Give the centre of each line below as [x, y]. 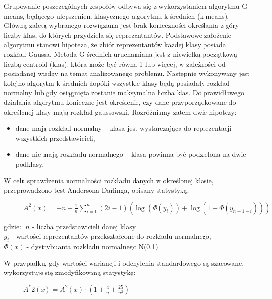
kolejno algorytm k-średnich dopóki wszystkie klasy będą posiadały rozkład [117, 83]
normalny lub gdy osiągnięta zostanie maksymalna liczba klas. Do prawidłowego [124, 92]
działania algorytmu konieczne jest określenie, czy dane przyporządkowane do [120, 102]
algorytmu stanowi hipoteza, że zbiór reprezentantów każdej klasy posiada [115, 44]
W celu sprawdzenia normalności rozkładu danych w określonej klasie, [109, 180]
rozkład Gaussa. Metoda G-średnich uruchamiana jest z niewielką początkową [121, 54]
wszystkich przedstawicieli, [55, 137]
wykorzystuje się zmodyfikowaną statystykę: [70, 272]
